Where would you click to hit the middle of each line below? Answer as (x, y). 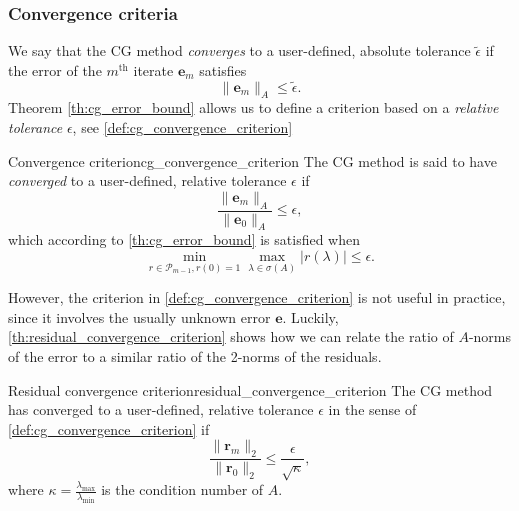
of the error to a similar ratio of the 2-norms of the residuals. (195, 356)
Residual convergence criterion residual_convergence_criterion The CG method (250, 389)
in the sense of (372, 409)
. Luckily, (310, 316)
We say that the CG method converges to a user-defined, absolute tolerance (239, 50)
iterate (153, 69)
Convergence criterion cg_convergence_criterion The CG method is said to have (252, 160)
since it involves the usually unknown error (139, 316)
